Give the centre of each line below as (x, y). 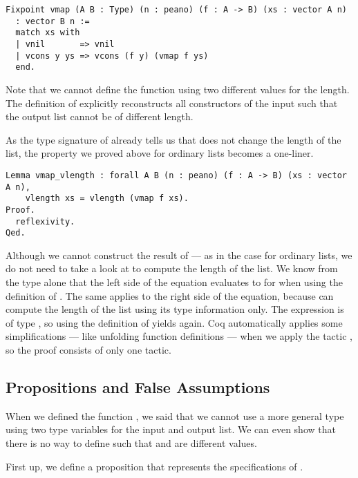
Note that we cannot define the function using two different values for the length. (178, 89)
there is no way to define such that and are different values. (131, 442)
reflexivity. (45, 221)
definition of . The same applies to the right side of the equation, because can (170, 295)
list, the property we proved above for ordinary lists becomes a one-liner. (160, 153)
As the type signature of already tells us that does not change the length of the (173, 139)
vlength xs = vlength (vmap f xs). (107, 199)
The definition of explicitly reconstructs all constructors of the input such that (172, 103)
